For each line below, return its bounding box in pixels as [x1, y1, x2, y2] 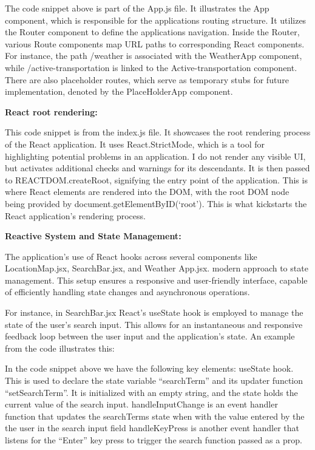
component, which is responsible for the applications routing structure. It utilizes [5, 13, 307, 26]
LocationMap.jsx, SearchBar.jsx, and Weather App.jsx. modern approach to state [5, 262, 308, 274]
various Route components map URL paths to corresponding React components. [5, 37, 305, 50]
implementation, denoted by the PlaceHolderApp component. [5, 85, 233, 98]
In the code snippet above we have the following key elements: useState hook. [5, 362, 294, 375]
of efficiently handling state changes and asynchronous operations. [5, 285, 250, 298]
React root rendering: [5, 105, 98, 118]
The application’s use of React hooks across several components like [5, 250, 257, 262]
